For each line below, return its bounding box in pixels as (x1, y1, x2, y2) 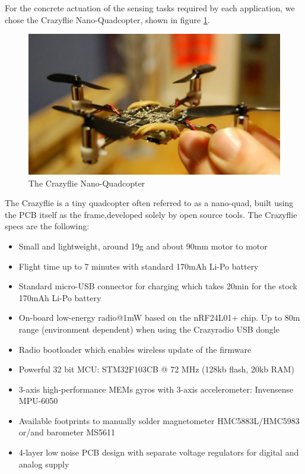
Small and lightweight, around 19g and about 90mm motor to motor (18, 239, 268, 252)
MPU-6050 (18, 394, 58, 407)
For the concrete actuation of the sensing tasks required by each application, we (5, 2, 295, 14)
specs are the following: (5, 220, 90, 232)
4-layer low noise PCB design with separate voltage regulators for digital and (18, 446, 299, 459)
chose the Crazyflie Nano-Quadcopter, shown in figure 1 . (5, 13, 210, 26)
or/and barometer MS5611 (18, 426, 116, 438)
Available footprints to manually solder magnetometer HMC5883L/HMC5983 (18, 414, 300, 426)
